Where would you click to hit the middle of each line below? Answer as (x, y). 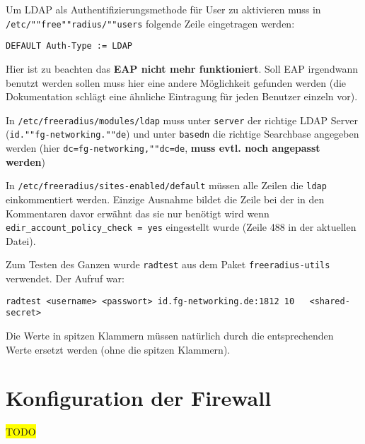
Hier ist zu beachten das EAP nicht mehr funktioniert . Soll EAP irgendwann (182, 68)
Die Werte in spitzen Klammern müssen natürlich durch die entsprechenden (170, 335)
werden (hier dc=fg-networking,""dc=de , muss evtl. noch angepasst (163, 148)
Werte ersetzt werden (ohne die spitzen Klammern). (118, 349)
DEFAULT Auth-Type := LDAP (69, 46)
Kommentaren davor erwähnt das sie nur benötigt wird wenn (138, 213)
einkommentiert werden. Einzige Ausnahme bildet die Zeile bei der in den (165, 199)
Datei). (21, 240)
